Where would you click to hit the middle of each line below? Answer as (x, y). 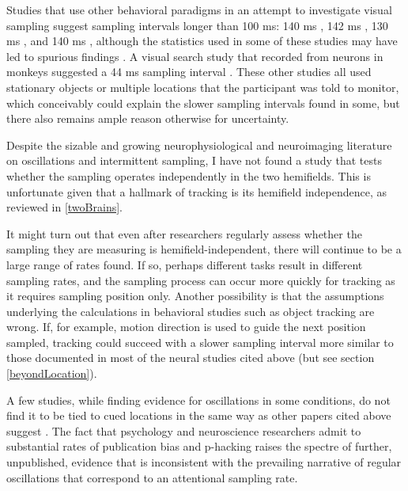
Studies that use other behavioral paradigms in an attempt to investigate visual (199, 10)
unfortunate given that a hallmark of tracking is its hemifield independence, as (197, 191)
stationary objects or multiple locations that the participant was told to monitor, (203, 87)
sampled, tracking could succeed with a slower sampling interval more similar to (200, 342)
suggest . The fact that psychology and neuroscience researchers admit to (184, 430)
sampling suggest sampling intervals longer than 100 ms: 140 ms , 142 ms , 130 (197, 25)
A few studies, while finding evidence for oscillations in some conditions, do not (198, 400)
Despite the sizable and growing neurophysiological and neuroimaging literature (199, 145)
